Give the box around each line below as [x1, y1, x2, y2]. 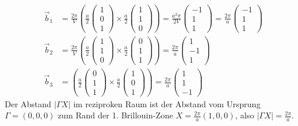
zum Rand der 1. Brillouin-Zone [57, 109, 173, 121]
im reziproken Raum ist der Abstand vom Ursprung [73, 97, 261, 110]
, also [235, 109, 254, 121]
